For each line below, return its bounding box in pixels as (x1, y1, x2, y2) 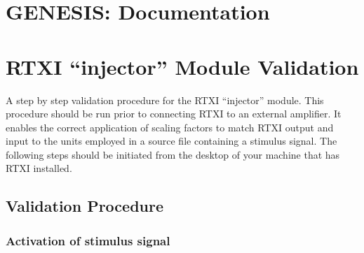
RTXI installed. (6, 161, 72, 175)
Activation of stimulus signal (6, 231, 170, 249)
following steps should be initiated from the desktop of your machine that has (6, 147, 340, 161)
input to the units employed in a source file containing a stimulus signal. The (6, 133, 337, 148)
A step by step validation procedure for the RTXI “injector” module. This (6, 92, 324, 107)
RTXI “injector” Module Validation (6, 52, 359, 80)
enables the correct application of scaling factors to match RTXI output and (6, 120, 334, 134)
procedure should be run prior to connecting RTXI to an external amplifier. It (6, 106, 342, 121)
